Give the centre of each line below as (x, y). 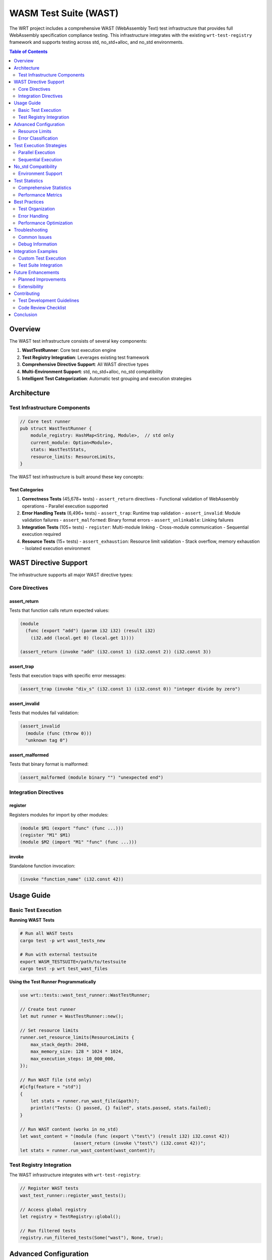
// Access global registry (53, 1209)
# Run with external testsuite (59, 955)
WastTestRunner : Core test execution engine (69, 350)
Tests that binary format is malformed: (49, 764)
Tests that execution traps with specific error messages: (67, 676)
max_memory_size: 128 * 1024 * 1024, (77, 1052)
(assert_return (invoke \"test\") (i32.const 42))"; (140, 1143)
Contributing (27, 293)
